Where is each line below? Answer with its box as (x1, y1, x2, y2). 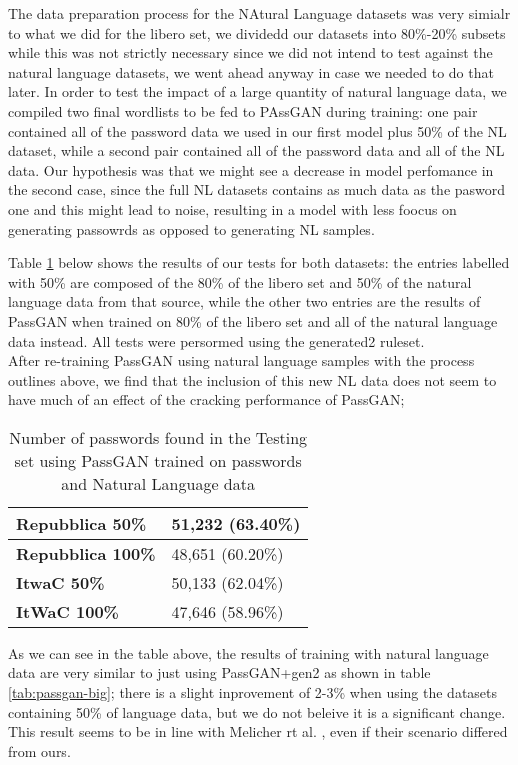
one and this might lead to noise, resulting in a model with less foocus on (8, 198, 457, 219)
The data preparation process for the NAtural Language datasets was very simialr (8, 3, 511, 23)
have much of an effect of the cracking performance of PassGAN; (8, 389, 405, 410)
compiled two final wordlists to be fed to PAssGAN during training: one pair (8, 100, 478, 121)
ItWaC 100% (16, 599, 119, 623)
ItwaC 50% (16, 570, 105, 594)
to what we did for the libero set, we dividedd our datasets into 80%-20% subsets (8, 22, 506, 43)
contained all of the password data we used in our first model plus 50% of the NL (8, 120, 507, 141)
